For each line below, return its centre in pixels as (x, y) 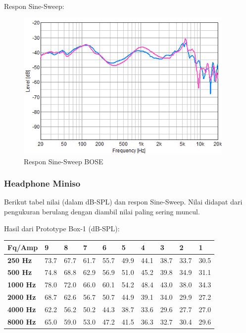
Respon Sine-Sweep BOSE (64, 161)
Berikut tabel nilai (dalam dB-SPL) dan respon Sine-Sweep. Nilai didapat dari (123, 202)
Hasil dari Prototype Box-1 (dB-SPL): (62, 228)
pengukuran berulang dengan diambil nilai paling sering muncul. (102, 211)
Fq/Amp (23, 247)
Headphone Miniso (42, 183)
